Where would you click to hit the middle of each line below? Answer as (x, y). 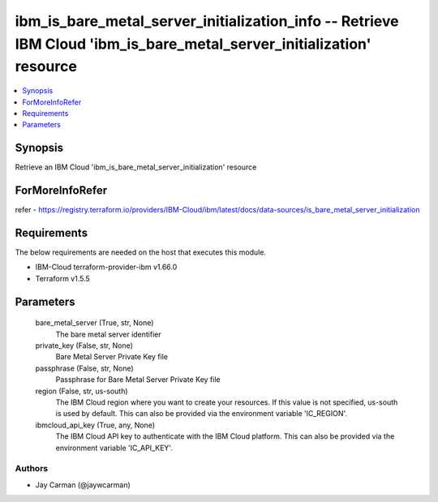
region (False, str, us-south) (82, 391)
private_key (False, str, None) (84, 345)
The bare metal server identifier (108, 334)
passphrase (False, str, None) (84, 368)
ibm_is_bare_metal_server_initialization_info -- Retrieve (207, 21)
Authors (32, 469)
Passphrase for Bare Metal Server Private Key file (138, 380)
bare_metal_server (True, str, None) (94, 323)
